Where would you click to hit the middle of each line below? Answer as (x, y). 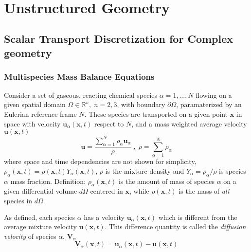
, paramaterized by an (209, 104)
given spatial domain (35, 104)
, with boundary (141, 104)
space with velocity (32, 123)
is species (233, 171)
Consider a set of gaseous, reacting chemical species (81, 95)
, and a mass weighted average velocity (189, 123)
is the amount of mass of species (167, 181)
